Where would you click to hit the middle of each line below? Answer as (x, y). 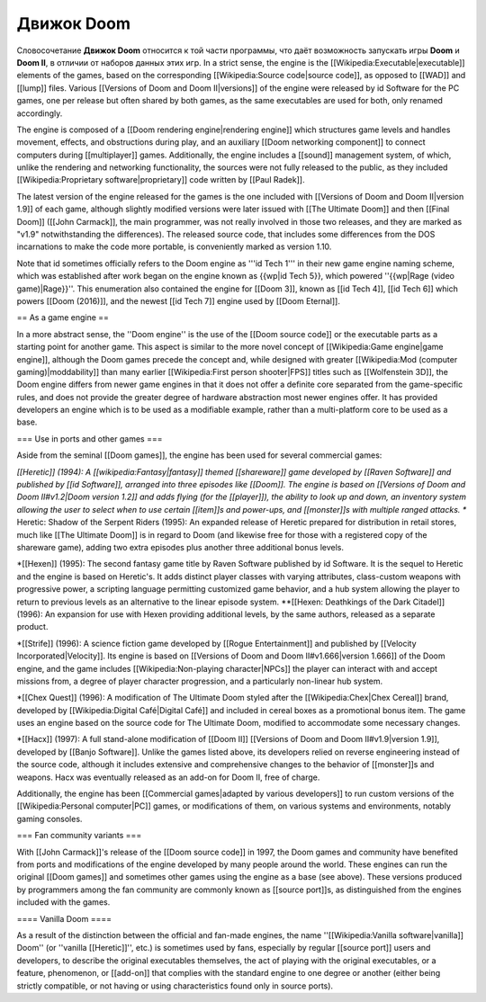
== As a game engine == (63, 318)
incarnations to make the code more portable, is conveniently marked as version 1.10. (174, 246)
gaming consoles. (49, 819)
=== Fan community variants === (79, 836)
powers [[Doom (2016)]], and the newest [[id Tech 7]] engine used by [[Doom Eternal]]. (179, 300)
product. (32, 627)
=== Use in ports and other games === (90, 438)
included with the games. (63, 902)
